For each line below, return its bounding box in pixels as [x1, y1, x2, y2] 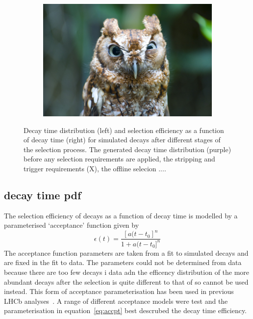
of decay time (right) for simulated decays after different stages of [24, 134, 221, 145]
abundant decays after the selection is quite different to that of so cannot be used [4, 276, 249, 287]
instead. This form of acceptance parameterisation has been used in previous [4, 286, 234, 296]
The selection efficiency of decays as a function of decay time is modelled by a [4, 210, 238, 220]
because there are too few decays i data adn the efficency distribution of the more [4, 267, 250, 277]
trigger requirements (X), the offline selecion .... [24, 163, 166, 173]
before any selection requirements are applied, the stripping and [24, 154, 215, 164]
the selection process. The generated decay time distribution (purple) [24, 144, 231, 154]
